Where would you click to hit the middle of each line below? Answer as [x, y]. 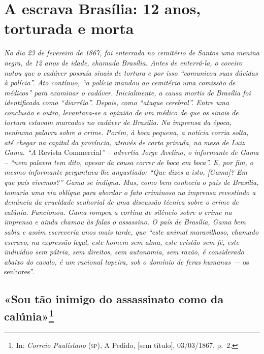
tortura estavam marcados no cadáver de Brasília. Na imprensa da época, [118, 122]
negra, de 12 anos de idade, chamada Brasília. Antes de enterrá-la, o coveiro [123, 62]
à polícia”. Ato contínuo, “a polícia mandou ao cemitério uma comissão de [120, 83]
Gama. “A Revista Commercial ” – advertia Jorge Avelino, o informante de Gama [131, 152]
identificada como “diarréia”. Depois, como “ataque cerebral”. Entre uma [117, 102]
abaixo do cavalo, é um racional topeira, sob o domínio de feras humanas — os [127, 261]
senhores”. [20, 271]
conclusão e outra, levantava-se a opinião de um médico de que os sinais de [121, 112]
